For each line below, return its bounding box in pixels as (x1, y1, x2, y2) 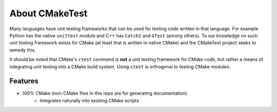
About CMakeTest (9, 8, 88, 19)
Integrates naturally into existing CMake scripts (39, 97, 140, 103)
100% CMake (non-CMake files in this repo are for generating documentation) (22, 90, 187, 97)
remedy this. (9, 47, 36, 53)
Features (9, 77, 38, 85)
